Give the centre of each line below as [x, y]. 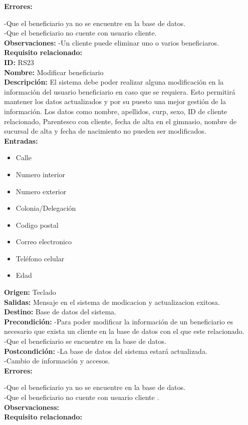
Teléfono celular [40, 258]
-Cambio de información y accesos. [57, 361]
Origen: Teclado [30, 292]
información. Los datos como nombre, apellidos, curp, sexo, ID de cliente [116, 111]
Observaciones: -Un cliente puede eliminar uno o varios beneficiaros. [112, 42]
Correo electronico [44, 242]
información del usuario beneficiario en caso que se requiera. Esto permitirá [120, 91]
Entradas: [21, 140]
